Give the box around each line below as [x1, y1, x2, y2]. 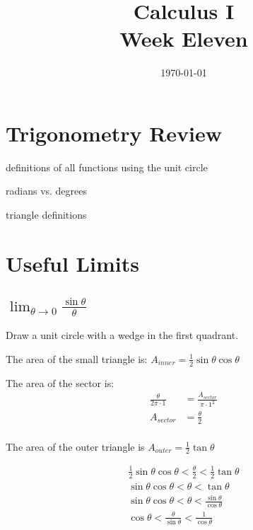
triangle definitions [6, 207, 87, 222]
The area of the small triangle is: [6, 351, 148, 366]
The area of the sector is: [6, 375, 114, 390]
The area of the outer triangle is [6, 439, 145, 454]
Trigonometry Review [6, 118, 223, 147]
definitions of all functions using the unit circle [6, 159, 208, 174]
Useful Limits [6, 248, 139, 277]
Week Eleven [119, 24, 248, 53]
